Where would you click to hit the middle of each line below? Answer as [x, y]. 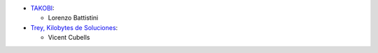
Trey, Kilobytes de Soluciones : [74, 27]
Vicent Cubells [69, 38]
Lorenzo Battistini [73, 18]
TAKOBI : [43, 8]
